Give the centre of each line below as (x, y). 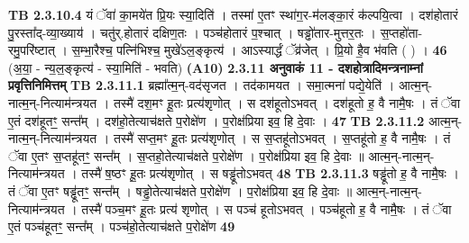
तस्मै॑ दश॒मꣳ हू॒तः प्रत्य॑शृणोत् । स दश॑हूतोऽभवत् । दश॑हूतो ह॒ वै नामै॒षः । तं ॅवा (287, 102)
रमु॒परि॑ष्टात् (32, 50)
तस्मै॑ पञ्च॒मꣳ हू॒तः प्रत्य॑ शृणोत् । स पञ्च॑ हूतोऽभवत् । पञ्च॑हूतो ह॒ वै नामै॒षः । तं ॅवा (267, 208)
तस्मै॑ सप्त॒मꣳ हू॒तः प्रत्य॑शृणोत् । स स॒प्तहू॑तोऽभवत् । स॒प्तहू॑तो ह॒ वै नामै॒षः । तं (282, 138)
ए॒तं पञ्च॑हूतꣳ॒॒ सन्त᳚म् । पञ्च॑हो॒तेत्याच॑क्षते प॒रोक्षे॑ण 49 (122, 226)
